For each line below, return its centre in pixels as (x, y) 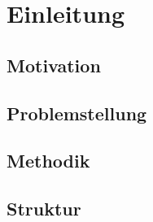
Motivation (54, 65)
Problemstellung (77, 113)
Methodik (48, 161)
